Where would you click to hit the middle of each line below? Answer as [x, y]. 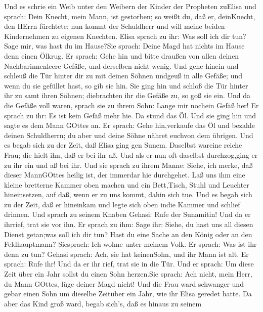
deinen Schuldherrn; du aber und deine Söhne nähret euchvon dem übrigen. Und [129, 135]
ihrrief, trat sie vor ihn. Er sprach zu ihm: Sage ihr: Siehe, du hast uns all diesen [129, 224]
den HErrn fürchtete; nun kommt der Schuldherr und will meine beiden [115, 26]
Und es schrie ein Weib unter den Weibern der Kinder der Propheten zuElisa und [130, 6]
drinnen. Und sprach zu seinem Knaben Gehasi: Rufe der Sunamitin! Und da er [127, 214]
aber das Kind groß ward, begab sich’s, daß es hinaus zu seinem [103, 303]
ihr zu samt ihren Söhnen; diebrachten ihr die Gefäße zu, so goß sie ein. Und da [127, 95]
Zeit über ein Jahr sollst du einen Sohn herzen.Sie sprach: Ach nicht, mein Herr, [128, 274]
